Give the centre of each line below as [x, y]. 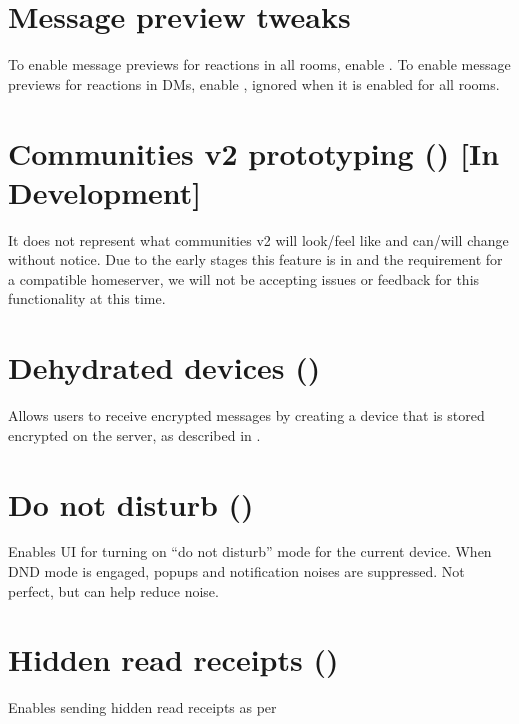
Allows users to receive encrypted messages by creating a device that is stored [246, 415]
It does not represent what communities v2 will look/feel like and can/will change [258, 239]
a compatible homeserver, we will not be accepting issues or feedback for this [244, 278]
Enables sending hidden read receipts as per [142, 707]
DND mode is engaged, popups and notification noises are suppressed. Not [236, 571]
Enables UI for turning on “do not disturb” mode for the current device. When [250, 551]
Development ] [105, 191]
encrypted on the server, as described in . [134, 434]
